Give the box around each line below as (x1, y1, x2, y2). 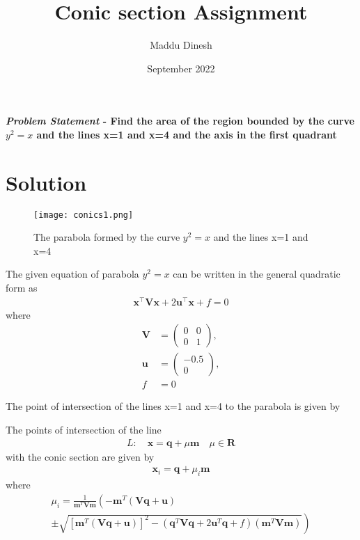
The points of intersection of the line (6, 422, 162, 437)
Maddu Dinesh (150, 38, 212, 52)
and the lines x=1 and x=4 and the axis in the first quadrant (36, 127, 337, 141)
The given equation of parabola (6, 267, 139, 281)
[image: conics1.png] (33, 209, 134, 220)
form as (6, 280, 38, 295)
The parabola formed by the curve (33, 230, 180, 244)
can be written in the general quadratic (173, 267, 341, 281)
